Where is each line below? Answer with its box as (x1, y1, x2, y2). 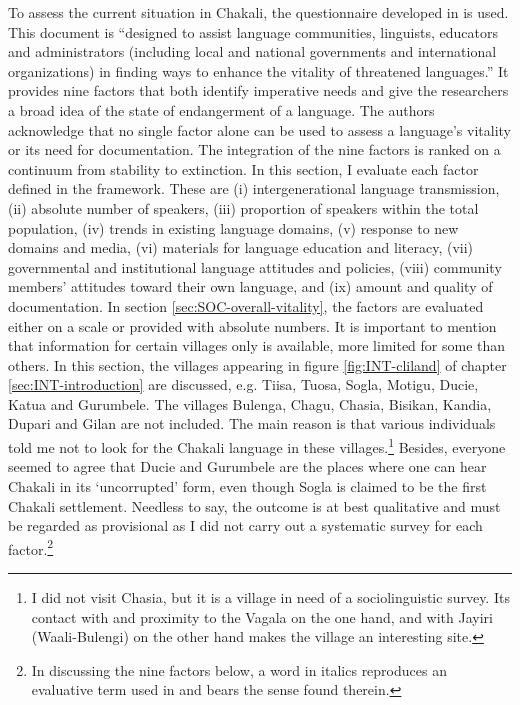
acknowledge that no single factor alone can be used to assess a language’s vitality (8, 119, 511, 140)
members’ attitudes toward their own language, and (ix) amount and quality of (8, 276, 493, 297)
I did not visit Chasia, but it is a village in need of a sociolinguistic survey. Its (31, 586, 510, 607)
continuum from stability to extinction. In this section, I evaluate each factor (8, 158, 479, 179)
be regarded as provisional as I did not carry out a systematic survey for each (8, 515, 483, 536)
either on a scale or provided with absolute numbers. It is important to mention (8, 315, 497, 336)
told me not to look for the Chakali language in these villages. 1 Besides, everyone (8, 434, 506, 457)
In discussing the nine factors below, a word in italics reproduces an (31, 659, 447, 680)
